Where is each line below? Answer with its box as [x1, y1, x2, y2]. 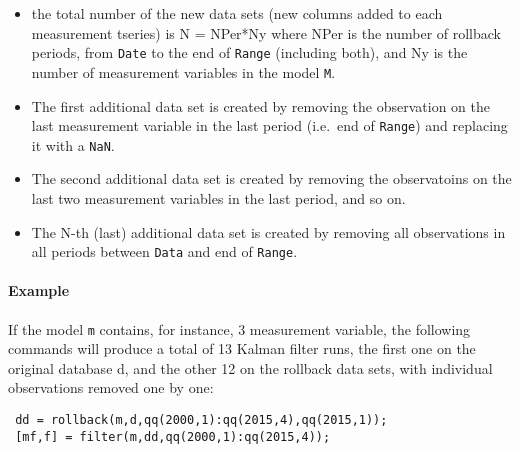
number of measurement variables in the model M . [31, 61, 336, 82]
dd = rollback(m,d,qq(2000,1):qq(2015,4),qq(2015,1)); [15, 413, 388, 428]
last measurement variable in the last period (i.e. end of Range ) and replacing [31, 115, 508, 136]
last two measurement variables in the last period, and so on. [31, 188, 406, 208]
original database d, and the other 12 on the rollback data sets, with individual [8, 357, 493, 378]
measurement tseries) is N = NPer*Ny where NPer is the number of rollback [31, 22, 502, 43]
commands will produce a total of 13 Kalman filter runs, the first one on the [8, 338, 476, 359]
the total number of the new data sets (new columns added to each [31, 3, 443, 23]
